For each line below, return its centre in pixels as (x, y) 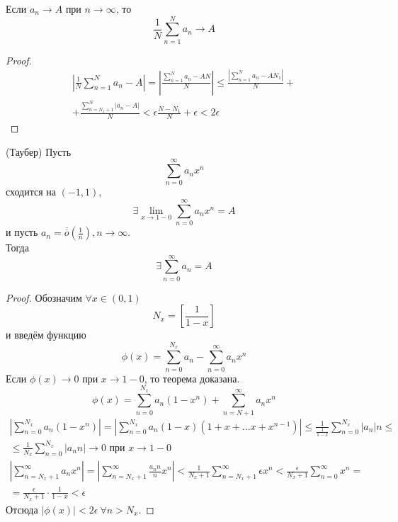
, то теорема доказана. (192, 378)
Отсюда (22, 509)
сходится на (31, 192)
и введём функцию (46, 335)
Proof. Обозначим (44, 297)
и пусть (22, 232)
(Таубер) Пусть (39, 151)
